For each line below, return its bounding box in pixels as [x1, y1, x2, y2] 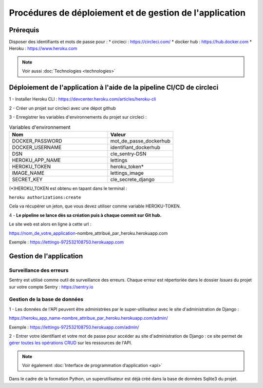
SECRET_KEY [12, 176, 43, 183]
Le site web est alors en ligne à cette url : [9, 221, 92, 227]
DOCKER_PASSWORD [12, 137, 63, 144]
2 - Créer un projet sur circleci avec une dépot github [9, 105, 116, 111]
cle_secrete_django [110, 176, 155, 183]
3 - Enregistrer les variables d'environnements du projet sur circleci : [9, 114, 147, 120]
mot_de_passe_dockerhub [110, 137, 170, 144]
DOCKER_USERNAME [12, 144, 62, 151]
